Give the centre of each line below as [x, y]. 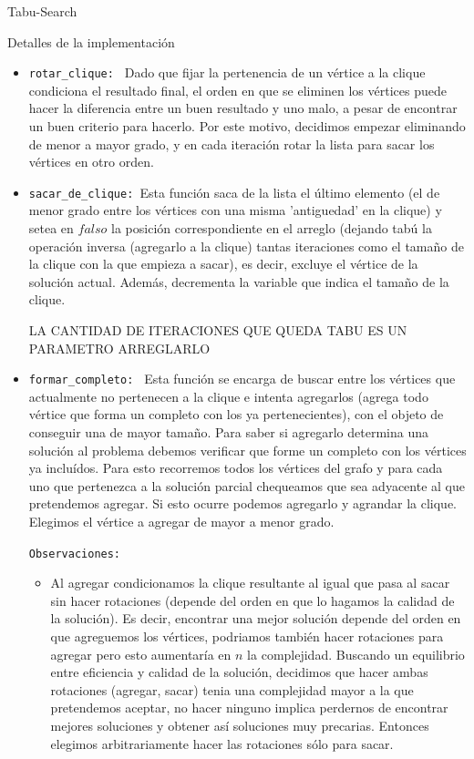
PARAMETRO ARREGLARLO [119, 348]
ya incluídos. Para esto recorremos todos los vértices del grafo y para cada [236, 468]
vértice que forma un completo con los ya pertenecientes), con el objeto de [236, 414]
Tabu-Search [42, 11]
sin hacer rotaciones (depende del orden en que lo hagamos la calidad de [252, 600]
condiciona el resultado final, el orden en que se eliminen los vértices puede [237, 90]
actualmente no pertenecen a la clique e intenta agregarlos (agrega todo [228, 396]
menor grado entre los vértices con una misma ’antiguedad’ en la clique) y [235, 210]
